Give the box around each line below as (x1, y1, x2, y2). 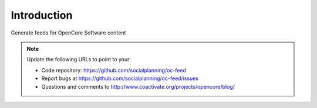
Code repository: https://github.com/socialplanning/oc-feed (41, 67, 186, 74)
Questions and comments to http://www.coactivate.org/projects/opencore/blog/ (41, 83, 235, 90)
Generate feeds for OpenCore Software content (11, 29, 126, 36)
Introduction (11, 9, 73, 22)
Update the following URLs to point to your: (26, 56, 131, 63)
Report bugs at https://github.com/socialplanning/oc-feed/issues (41, 75, 199, 82)
